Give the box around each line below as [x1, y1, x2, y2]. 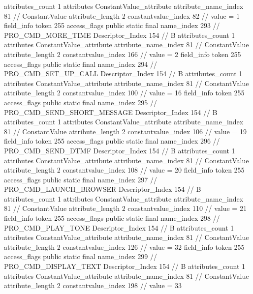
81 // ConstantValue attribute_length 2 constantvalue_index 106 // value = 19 [4, 126, 247, 136]
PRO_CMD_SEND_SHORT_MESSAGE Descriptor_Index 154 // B [4, 107, 218, 117]
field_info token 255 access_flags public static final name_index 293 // [4, 20, 220, 30]
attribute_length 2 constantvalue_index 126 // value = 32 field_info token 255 [4, 241, 245, 252]
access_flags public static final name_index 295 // [4, 97, 158, 107]
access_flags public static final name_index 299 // [4, 251, 158, 262]
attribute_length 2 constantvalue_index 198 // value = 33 [4, 280, 182, 291]
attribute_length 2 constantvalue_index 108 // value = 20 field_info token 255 [4, 165, 245, 175]
